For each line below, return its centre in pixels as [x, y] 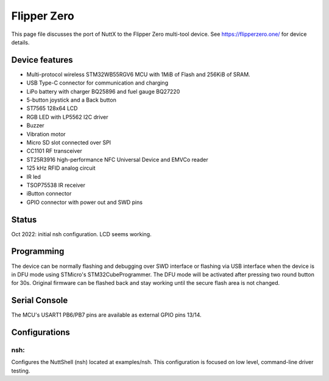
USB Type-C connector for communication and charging [97, 83]
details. [20, 42]
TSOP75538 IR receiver [56, 185]
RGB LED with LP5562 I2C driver [68, 117]
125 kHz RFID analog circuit [61, 168]
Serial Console [40, 300]
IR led [34, 177]
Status [24, 219]
